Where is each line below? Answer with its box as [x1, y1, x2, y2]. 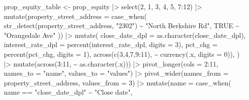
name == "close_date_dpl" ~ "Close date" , [4, 87, 133, 97]
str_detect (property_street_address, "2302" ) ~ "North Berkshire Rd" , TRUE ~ [4, 20, 239, 31]
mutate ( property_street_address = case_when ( [4, 11, 147, 21]
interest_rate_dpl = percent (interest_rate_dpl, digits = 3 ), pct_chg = [4, 39, 218, 50]
